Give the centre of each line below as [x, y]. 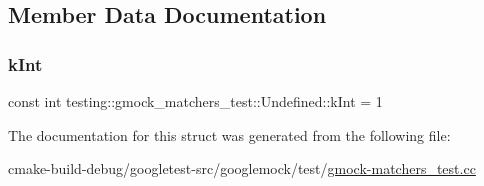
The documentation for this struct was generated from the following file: [229, 134]
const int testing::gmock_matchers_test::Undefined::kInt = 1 [195, 101]
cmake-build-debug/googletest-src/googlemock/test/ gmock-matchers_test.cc [242, 168]
